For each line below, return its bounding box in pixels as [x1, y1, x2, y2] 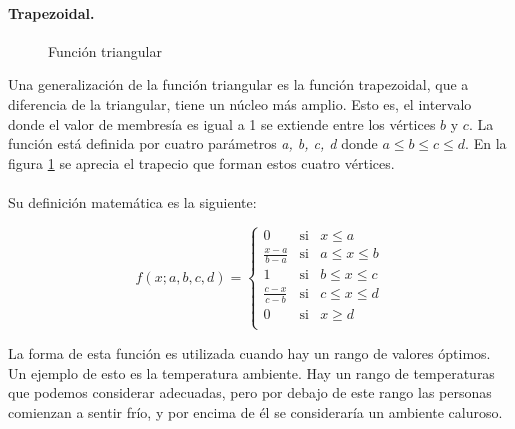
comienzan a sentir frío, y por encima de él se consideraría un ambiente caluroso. [8, 401, 503, 422]
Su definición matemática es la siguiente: [8, 191, 257, 212]
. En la [465, 133, 507, 154]
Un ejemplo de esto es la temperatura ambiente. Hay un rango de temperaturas [8, 362, 495, 383]
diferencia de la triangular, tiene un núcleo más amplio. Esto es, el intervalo [8, 93, 472, 114]
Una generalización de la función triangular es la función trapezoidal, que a [8, 74, 469, 95]
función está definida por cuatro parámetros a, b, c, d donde [8, 133, 378, 154]
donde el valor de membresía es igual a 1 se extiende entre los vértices [8, 113, 436, 134]
